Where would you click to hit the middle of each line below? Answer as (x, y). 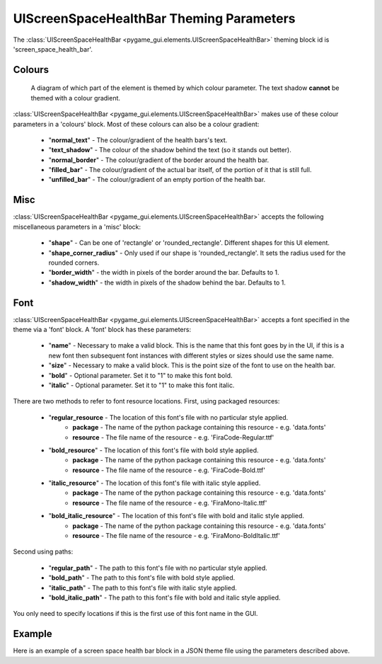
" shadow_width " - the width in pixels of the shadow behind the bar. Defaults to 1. (167, 282)
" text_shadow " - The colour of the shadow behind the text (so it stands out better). (170, 150)
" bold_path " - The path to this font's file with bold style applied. (142, 578)
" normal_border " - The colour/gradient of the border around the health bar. (159, 160)
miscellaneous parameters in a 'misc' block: (77, 227)
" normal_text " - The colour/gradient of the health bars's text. (138, 140)
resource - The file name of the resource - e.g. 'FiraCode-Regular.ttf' (173, 437)
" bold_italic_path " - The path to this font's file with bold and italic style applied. (164, 597)
